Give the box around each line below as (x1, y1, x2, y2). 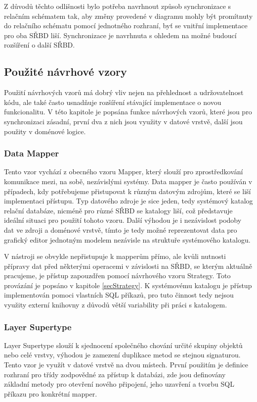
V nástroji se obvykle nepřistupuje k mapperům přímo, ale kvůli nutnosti (4, 251, 226, 261)
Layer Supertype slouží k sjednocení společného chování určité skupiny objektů (4, 340, 243, 350)
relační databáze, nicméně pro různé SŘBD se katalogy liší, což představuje (4, 205, 233, 215)
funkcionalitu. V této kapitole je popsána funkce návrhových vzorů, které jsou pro (4, 106, 252, 117)
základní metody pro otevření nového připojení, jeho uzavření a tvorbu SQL (4, 379, 234, 389)
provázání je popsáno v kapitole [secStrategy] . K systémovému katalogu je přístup (4, 280, 252, 290)
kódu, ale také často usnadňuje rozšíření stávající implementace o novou (4, 97, 221, 107)
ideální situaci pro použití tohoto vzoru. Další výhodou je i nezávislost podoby (4, 215, 242, 225)
